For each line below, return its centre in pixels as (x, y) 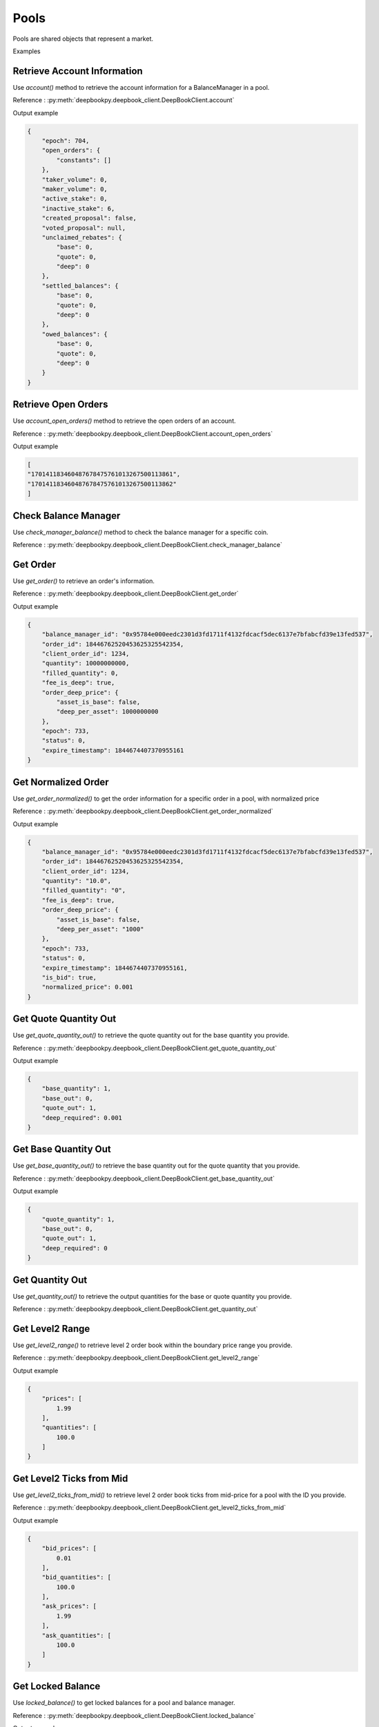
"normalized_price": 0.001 (88, 987)
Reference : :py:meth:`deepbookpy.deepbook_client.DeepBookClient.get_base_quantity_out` (144, 1179)
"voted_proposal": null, (84, 228)
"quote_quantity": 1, (78, 1219)
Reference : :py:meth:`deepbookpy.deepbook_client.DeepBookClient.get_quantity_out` (135, 1309)
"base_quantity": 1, (77, 1089)
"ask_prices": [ (69, 1606)
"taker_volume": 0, (75, 179)
